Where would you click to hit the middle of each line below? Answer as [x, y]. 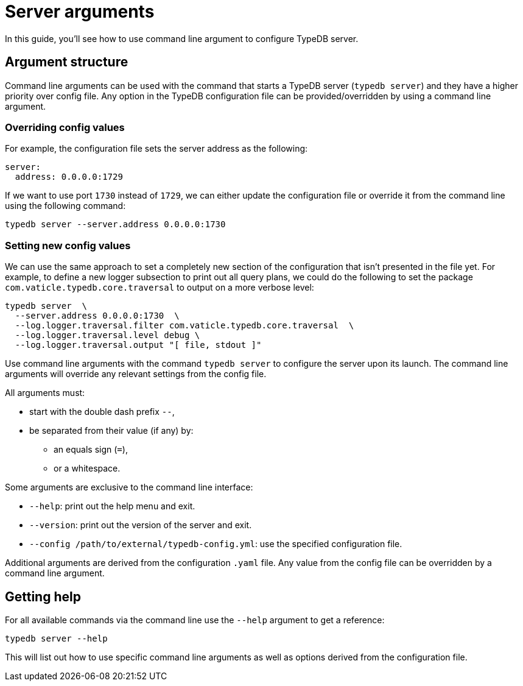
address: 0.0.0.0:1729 [69, 177]
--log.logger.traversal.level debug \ [107, 335]
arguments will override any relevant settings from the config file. [136, 374]
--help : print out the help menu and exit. [112, 506]
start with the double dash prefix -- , [102, 412]
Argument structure [67, 62]
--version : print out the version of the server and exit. [141, 525]
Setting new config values [68, 245]
